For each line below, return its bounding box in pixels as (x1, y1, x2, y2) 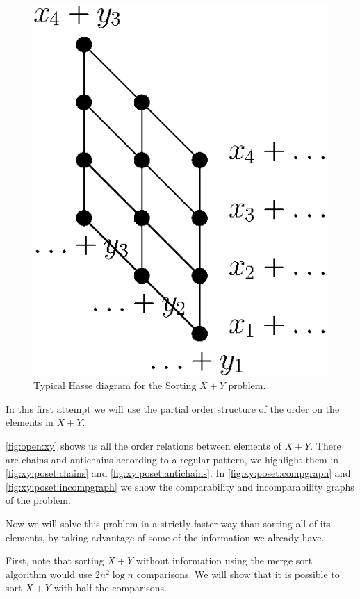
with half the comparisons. (54, 580, 167, 595)
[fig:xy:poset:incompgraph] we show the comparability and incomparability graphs (6, 479, 354, 493)
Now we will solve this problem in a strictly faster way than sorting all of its (6, 516, 331, 530)
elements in (6, 415, 54, 429)
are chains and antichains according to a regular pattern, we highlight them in (6, 452, 339, 466)
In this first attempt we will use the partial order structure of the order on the (6, 401, 340, 416)
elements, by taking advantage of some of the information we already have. (6, 530, 325, 544)
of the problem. (6, 493, 71, 507)
